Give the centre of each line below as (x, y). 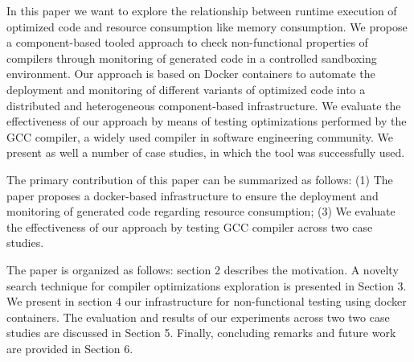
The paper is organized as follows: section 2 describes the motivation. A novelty (203, 269)
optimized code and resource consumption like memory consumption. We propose (207, 26)
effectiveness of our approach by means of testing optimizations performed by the (207, 121)
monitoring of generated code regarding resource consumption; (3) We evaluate (201, 211)
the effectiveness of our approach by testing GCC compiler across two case (190, 226)
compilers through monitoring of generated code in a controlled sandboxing (192, 58)
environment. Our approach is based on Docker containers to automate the (191, 74)
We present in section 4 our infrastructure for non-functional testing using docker (207, 301)
